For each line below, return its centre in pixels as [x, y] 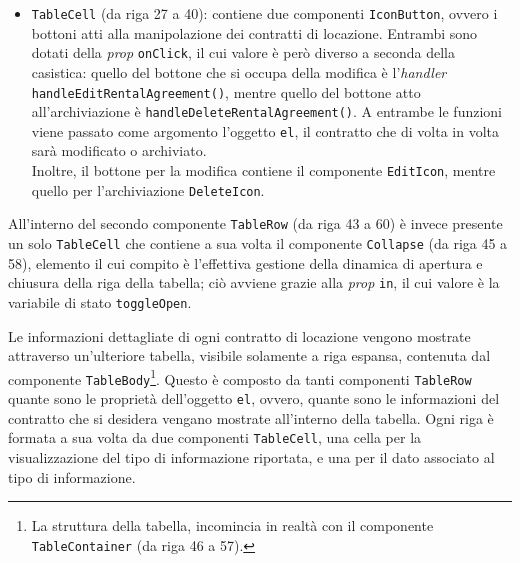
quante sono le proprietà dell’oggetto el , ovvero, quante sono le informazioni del [254, 398]
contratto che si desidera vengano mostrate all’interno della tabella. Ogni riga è [251, 417]
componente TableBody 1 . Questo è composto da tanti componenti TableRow [240, 377]
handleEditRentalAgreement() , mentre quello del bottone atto [226, 91]
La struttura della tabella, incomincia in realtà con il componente [232, 525]
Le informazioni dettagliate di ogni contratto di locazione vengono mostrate [239, 335]
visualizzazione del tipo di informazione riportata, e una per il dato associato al [251, 457]
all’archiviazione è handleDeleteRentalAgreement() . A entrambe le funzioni [267, 111]
